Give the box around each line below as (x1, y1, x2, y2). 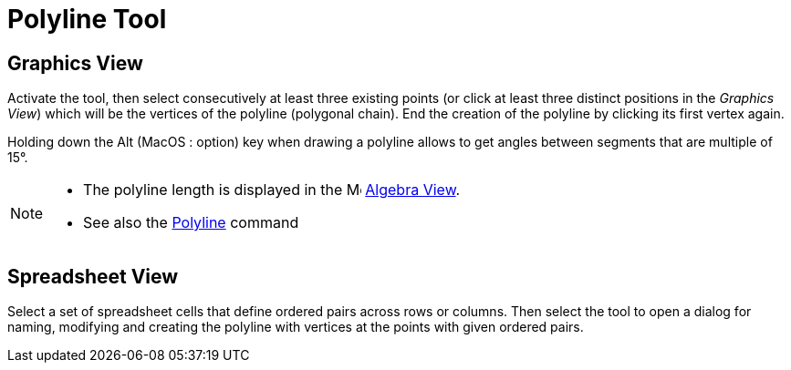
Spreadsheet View (7, 264, 179, 288)
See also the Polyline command (83, 213, 299, 232)
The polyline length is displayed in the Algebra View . (83, 180, 461, 200)
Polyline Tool (7, 4, 167, 35)
